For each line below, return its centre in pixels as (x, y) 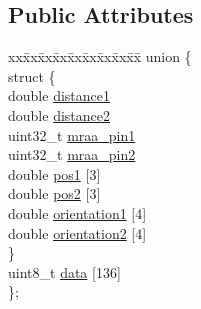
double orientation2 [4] (77, 232)
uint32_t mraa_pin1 (72, 134)
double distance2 (59, 114)
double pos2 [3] (54, 193)
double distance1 (59, 95)
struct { (32, 75)
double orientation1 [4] (77, 212)
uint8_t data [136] (64, 271)
